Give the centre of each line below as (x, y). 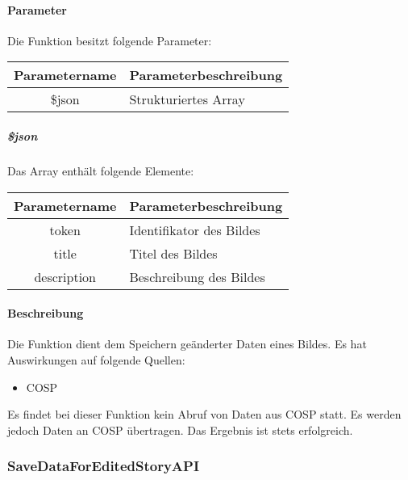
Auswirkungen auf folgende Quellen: (96, 359)
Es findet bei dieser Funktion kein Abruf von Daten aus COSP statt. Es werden (204, 414)
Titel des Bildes (173, 253)
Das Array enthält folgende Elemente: (101, 170)
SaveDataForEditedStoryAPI (104, 466)
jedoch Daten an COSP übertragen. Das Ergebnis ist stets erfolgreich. (180, 429)
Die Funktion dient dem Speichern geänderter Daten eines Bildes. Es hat (187, 344)
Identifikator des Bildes (195, 229)
